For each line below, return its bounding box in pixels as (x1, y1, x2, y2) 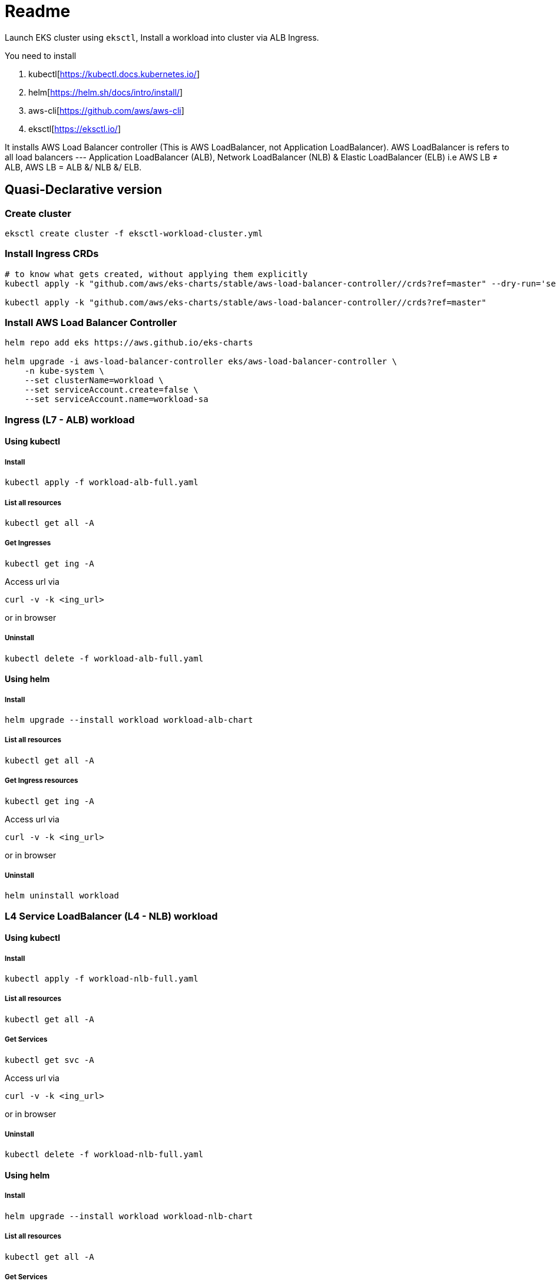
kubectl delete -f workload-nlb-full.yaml (5, 1150, 204, 1160)
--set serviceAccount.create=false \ (24, 385, 198, 395)
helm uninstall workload (5, 891, 119, 901)
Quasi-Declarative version (5, 182, 162, 197)
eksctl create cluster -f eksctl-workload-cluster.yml (5, 228, 263, 238)
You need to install (5, 50, 77, 61)
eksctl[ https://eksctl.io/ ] (28, 123, 121, 134)
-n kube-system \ (24, 366, 104, 376)
